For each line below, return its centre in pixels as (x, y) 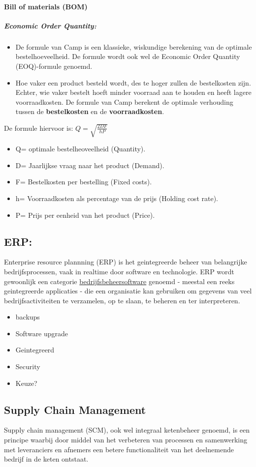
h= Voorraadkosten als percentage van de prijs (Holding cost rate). (117, 198)
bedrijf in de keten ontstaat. (46, 459)
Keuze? (26, 383)
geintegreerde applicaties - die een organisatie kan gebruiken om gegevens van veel (128, 291)
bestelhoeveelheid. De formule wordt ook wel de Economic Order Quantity (128, 56)
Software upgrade (42, 333)
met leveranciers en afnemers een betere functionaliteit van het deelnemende (119, 449)
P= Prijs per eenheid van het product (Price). (85, 215)
